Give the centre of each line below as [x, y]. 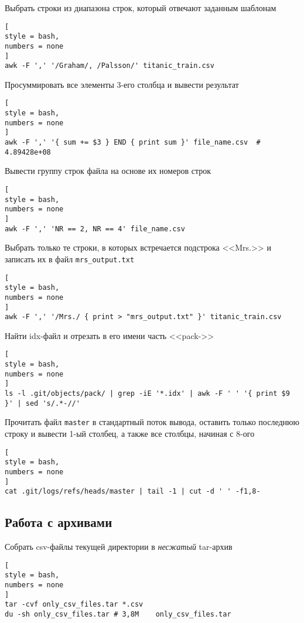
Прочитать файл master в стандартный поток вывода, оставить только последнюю [152, 422]
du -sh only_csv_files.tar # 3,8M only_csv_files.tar [118, 614]
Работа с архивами [59, 522]
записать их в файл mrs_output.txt [70, 259]
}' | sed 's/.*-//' [42, 403]
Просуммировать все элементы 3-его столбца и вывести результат [122, 84]
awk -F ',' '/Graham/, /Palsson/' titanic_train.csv [110, 66]
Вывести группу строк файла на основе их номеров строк [108, 171]
